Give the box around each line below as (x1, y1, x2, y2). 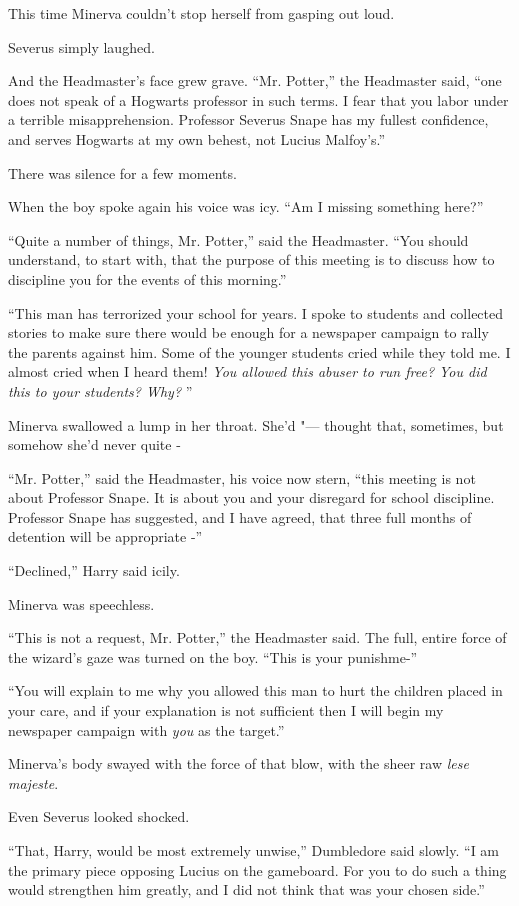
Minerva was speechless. (8, 593, 155, 614)
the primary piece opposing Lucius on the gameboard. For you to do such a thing (8, 859, 507, 880)
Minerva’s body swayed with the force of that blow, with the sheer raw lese (8, 753, 469, 774)
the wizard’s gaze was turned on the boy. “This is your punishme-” (8, 646, 418, 667)
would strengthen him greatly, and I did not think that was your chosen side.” (8, 879, 485, 900)
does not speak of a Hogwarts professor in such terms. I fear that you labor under (8, 89, 509, 110)
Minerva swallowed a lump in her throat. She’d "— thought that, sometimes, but (8, 414, 504, 435)
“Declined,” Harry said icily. (8, 560, 180, 581)
